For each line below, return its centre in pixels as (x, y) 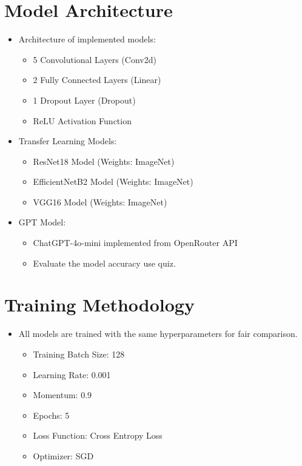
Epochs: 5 (51, 415)
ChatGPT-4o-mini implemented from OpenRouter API (135, 243)
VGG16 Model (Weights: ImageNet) (100, 201)
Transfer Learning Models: (68, 141)
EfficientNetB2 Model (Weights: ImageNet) (113, 181)
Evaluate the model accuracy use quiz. (104, 263)
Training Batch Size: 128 (79, 354)
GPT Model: (42, 222)
